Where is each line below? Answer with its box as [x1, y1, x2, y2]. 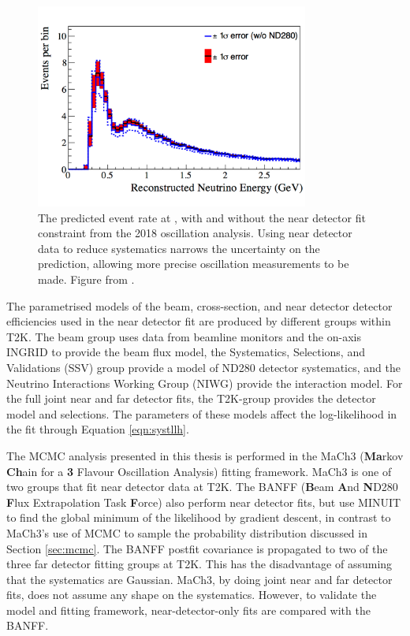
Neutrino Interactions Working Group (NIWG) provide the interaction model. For [6, 374, 403, 391]
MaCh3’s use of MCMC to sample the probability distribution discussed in [6, 524, 367, 541]
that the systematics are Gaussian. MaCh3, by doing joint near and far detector [6, 571, 393, 587]
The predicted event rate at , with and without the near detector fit [38, 209, 366, 225]
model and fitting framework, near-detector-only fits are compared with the [6, 601, 371, 618]
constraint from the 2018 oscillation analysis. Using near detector [38, 225, 352, 241]
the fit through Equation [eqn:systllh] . [6, 421, 189, 437]
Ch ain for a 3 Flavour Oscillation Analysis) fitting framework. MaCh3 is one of [6, 463, 392, 479]
